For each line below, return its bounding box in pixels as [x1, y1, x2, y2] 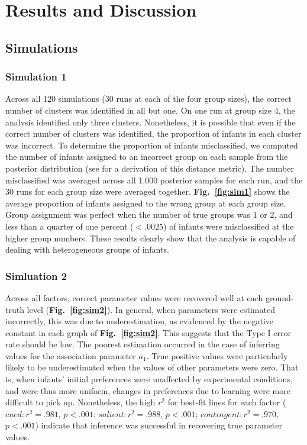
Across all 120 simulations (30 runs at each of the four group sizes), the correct [5, 92, 292, 105]
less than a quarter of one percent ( [5, 220, 134, 232]
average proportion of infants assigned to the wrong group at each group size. [5, 196, 286, 209]
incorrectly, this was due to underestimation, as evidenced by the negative [5, 315, 274, 327]
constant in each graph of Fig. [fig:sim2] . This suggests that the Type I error [5, 326, 291, 338]
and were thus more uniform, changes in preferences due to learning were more [5, 384, 290, 396]
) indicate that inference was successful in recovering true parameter [35, 419, 283, 431]
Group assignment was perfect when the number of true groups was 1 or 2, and [5, 208, 293, 221]
